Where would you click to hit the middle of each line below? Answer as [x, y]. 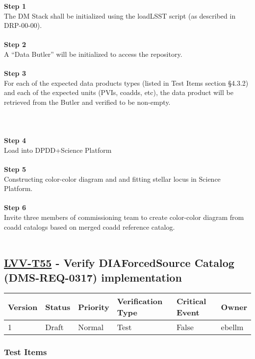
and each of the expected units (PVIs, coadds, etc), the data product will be [119, 92]
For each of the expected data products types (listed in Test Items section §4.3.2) [126, 83]
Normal [91, 327]
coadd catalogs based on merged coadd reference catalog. [89, 227]
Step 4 [15, 140]
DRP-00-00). [23, 25]
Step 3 [15, 73]
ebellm [232, 327]
